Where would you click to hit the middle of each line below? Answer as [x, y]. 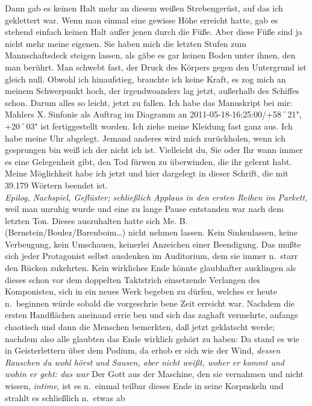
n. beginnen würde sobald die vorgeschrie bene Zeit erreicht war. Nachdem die [150, 303]
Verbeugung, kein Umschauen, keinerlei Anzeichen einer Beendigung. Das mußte [153, 244]
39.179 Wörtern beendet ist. [56, 185]
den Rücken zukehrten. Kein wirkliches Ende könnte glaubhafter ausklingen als [151, 268]
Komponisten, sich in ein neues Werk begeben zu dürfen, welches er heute [141, 291]
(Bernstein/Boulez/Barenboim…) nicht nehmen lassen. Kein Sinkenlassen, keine [151, 232]
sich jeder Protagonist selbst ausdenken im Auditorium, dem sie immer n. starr [151, 256]
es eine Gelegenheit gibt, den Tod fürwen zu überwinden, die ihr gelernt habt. [148, 161]
